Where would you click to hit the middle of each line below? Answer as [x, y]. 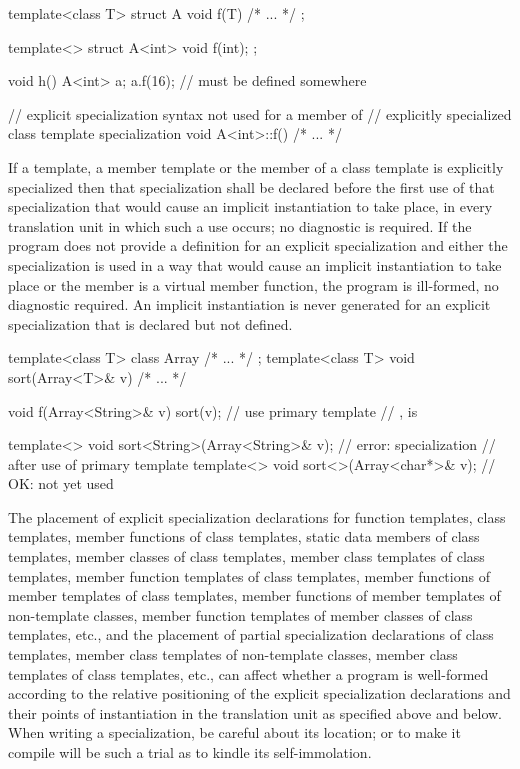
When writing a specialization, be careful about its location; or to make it [234, 732]
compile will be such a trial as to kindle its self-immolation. [190, 752]
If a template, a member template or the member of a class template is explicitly [256, 166]
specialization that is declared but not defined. [150, 323]
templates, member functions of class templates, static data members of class [244, 536]
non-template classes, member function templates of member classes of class [240, 614]
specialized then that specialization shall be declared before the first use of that [251, 186]
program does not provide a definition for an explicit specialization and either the [258, 245]
